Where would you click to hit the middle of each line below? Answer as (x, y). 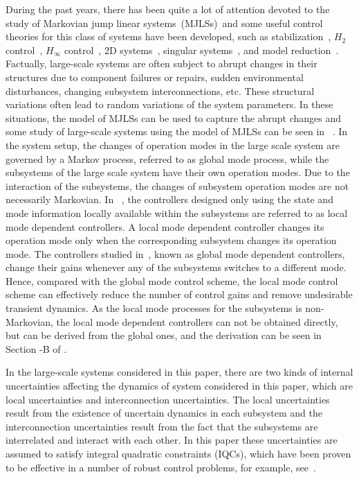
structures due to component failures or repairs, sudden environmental (155, 77)
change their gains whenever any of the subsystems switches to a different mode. (176, 267)
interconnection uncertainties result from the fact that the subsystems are (162, 426)
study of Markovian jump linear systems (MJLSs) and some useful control (164, 23)
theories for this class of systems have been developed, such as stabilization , (168, 36)
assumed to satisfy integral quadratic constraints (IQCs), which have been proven (178, 453)
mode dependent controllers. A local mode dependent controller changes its (165, 226)
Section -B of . (36, 348)
